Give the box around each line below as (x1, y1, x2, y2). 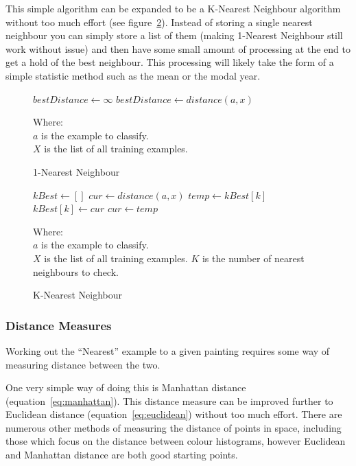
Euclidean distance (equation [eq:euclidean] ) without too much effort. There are (5, 407, 342, 421)
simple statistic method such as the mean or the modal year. (5, 68, 261, 82)
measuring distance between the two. (5, 357, 161, 371)
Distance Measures (5, 316, 112, 334)
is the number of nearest (202, 251, 305, 265)
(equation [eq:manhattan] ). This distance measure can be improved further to (5, 393, 333, 408)
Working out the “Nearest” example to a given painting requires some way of (5, 343, 330, 358)
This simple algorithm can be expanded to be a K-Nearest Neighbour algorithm (5, 1, 341, 15)
